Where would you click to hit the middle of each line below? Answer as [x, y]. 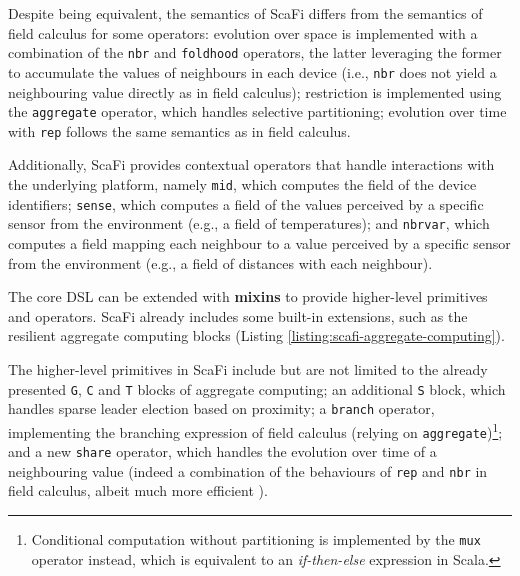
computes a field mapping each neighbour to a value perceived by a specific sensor [259, 242]
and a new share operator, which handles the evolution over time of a [222, 451]
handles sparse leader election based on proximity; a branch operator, [221, 408]
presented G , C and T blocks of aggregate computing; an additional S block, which [257, 388]
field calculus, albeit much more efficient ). [138, 490]
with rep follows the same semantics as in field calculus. [179, 130]
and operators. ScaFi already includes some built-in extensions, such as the [238, 315]
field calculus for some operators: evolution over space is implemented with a [243, 32]
